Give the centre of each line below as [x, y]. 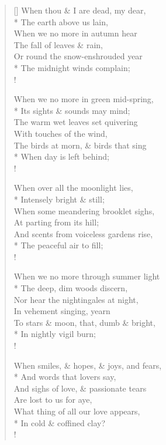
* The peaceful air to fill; [58, 245]
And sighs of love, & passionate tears [80, 388]
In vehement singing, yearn [62, 311]
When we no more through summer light [87, 276]
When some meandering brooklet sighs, [84, 210]
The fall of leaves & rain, [58, 44]
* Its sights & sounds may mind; [72, 110]
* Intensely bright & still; [59, 199]
